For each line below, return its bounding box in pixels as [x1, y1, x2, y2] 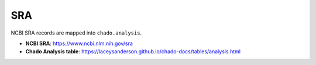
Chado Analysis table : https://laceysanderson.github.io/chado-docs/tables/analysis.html [25, 48, 241, 55]
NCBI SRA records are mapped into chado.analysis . [11, 29, 142, 36]
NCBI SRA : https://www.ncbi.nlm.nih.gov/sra [25, 40, 133, 47]
